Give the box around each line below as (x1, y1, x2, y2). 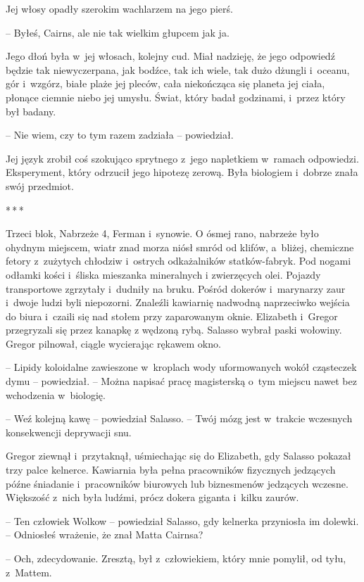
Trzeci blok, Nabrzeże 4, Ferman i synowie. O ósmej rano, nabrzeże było (6, 226, 319, 241)
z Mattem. (6, 564, 52, 579)
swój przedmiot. (6, 178, 74, 193)
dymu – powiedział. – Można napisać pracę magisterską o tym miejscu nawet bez (6, 374, 357, 388)
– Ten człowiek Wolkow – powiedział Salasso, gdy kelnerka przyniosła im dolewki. (6, 513, 359, 528)
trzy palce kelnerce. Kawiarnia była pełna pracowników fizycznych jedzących (6, 462, 336, 477)
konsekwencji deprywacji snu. (6, 424, 132, 439)
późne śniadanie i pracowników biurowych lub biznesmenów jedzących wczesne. (6, 476, 349, 491)
